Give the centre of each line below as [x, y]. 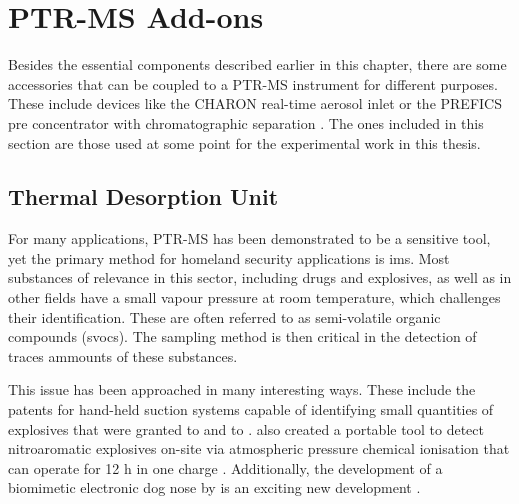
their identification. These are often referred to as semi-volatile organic [224, 316]
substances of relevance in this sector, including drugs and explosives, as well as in [260, 277]
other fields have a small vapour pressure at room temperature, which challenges [254, 297]
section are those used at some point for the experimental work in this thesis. [244, 142]
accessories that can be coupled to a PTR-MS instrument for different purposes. [253, 83]
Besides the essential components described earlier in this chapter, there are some [257, 64]
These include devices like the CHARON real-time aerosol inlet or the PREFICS [255, 103]
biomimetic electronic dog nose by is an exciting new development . [214, 487]
